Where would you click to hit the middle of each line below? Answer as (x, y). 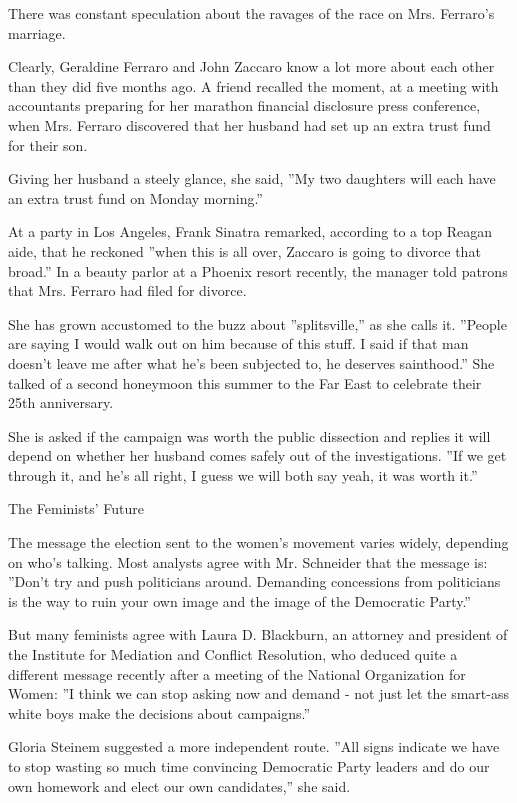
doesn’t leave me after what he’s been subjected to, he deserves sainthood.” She (251, 362)
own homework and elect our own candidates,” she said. (179, 785)
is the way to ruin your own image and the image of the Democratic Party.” (239, 600)
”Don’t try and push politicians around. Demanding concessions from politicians (254, 581)
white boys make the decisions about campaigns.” (159, 712)
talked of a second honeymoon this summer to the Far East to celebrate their (245, 382)
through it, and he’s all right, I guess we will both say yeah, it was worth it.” (243, 474)
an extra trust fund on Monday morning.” (135, 197)
